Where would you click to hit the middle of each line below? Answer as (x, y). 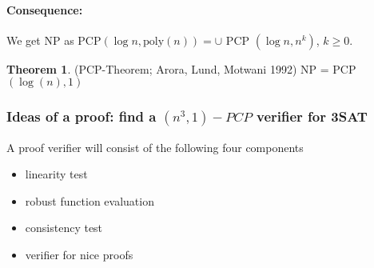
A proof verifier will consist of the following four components (155, 147)
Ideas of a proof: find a (82, 116)
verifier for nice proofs (79, 254)
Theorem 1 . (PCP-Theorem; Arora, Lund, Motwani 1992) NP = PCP (181, 68)
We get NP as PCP (54, 40)
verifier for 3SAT (312, 116)
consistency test (64, 228)
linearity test (56, 174)
